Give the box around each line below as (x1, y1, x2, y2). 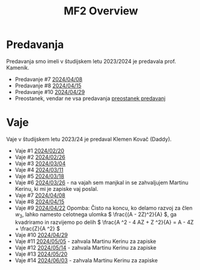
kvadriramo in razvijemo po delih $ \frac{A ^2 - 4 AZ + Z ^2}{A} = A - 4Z (14, 219, 194, 226)
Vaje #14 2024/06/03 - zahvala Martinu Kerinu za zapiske (14, 256, 158, 264)
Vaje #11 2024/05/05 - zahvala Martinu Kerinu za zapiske (14, 238, 156, 245)
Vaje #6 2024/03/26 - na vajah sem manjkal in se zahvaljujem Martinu (14, 178, 189, 186)
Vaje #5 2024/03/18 (14, 172, 64, 180)
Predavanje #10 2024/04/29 (14, 88, 85, 95)
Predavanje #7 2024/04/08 (14, 75, 83, 83)
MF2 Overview (64, 4, 138, 18)
